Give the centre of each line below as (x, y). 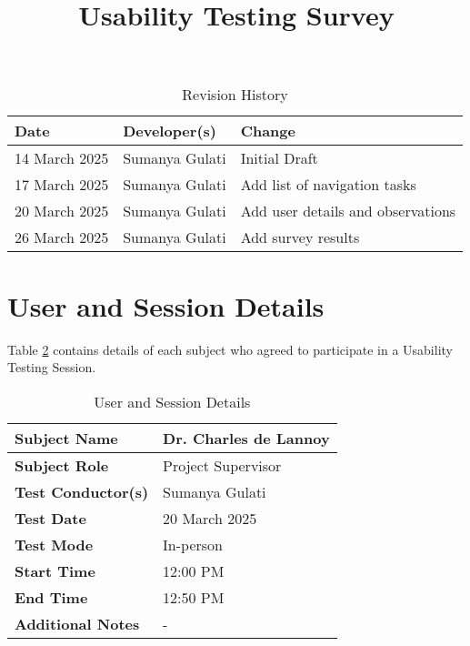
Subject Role (62, 465)
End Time (51, 597)
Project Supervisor (222, 465)
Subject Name (66, 438)
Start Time (55, 570)
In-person (193, 544)
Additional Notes (77, 623)
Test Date (50, 518)
